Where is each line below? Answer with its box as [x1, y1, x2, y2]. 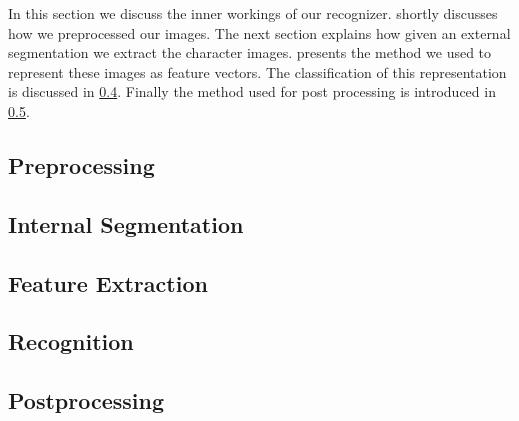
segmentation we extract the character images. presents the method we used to [8, 42, 492, 63]
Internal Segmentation [8, 208, 244, 239]
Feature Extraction [8, 267, 208, 298]
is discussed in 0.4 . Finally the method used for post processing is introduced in [8, 81, 496, 102]
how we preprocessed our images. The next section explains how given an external [8, 22, 511, 43]
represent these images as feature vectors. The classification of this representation [8, 61, 507, 82]
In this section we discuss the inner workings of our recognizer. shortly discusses [8, 3, 498, 23]
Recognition [8, 326, 134, 357]
